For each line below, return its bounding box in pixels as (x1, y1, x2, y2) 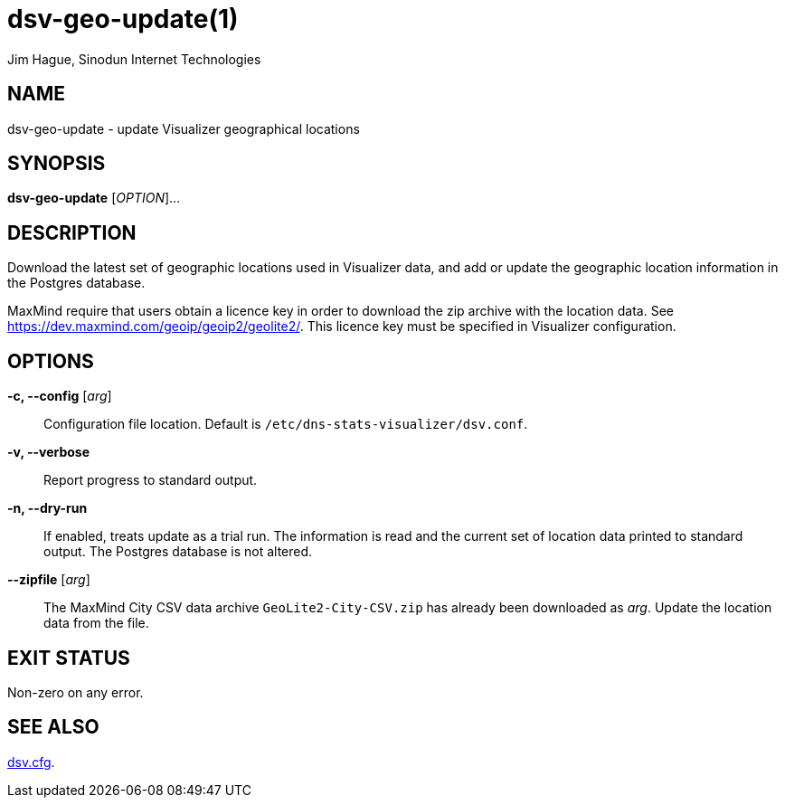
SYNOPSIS (7, 152, 106, 175)
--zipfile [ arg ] (7, 572, 90, 588)
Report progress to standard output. (43, 472, 258, 488)
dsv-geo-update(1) (7, 4, 239, 34)
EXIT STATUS (7, 646, 130, 669)
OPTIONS (7, 349, 94, 373)
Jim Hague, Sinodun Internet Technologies (7, 51, 261, 67)
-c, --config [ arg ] (7, 388, 112, 404)
